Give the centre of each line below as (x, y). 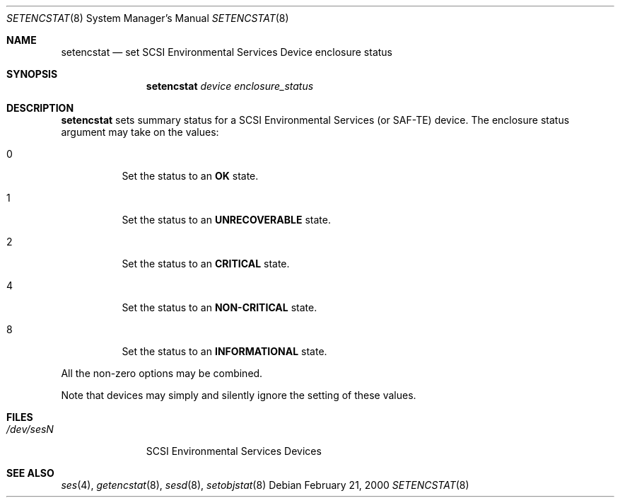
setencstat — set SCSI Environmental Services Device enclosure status (227, 52)
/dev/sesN (30, 429)
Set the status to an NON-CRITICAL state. (220, 307)
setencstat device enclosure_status (230, 86)
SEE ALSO (30, 473)
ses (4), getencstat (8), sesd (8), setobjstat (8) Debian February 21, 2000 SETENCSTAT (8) (265, 485)
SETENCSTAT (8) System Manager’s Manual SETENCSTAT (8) (148, 18)
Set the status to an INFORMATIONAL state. (224, 351)
